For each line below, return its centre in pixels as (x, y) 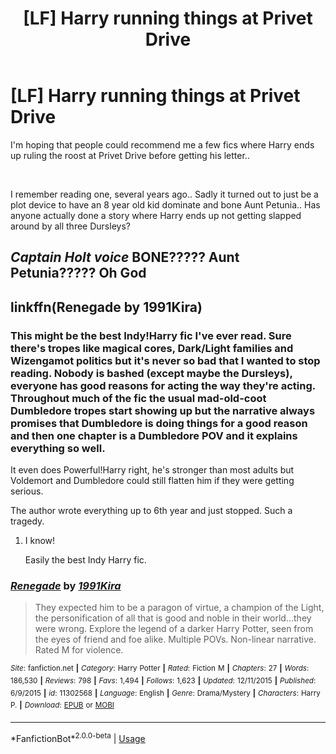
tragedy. (27, 521)
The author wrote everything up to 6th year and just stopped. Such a (151, 511)
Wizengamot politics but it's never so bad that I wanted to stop (165, 360)
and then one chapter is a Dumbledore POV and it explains (154, 435)
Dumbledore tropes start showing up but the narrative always (163, 410)
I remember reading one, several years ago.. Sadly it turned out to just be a (164, 194)
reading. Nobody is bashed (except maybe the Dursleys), (151, 373)
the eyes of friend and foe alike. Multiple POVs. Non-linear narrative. (175, 639)
